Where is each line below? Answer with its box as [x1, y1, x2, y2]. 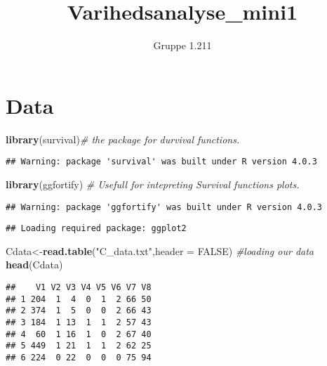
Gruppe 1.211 [153, 38, 212, 53]
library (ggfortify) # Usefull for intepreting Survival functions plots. [6, 176, 300, 191]
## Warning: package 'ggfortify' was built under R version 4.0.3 [6, 202, 323, 212]
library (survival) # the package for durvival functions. [6, 131, 240, 146]
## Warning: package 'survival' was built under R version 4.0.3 [6, 157, 317, 167]
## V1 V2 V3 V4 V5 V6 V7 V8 [6, 282, 152, 292]
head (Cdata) [6, 257, 63, 272]
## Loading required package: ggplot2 [6, 223, 187, 234]
